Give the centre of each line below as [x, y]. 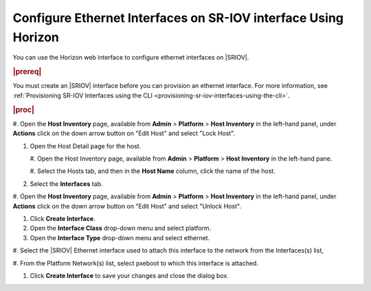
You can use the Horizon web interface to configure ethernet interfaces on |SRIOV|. [131, 58]
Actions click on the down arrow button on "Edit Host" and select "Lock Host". [124, 133]
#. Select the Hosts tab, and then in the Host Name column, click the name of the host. [153, 171]
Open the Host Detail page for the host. [86, 146]
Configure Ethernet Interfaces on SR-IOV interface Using [178, 18]
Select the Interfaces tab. [66, 184]
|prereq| [27, 72]
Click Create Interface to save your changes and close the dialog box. [130, 275]
